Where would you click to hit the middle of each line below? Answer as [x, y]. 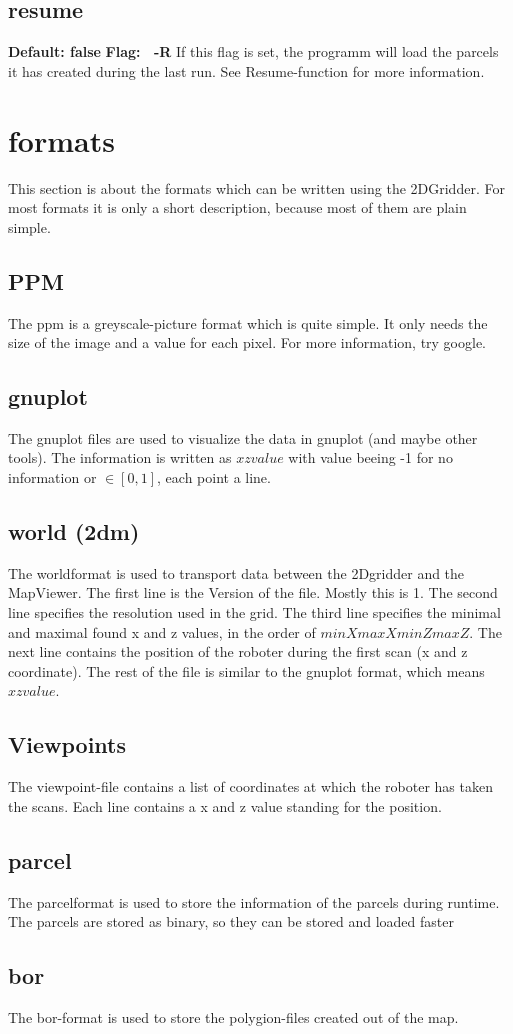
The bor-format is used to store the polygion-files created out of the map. [233, 1017]
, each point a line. [214, 477]
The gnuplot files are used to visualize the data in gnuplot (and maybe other [243, 437]
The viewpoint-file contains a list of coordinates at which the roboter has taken [250, 786]
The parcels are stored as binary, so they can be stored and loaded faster [231, 921]
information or [52, 477]
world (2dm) [74, 531]
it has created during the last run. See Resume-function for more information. [246, 70]
